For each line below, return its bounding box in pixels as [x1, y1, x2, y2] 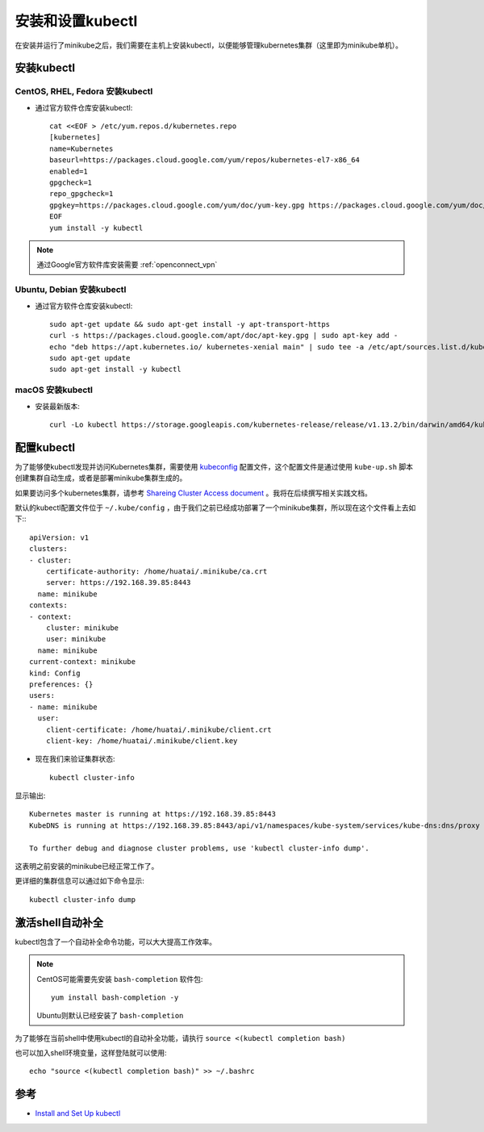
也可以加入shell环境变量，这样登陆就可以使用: [15, 1048, 167, 1058]
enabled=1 [49, 166, 88, 176]
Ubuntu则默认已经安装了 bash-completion [36, 1011, 184, 1021]
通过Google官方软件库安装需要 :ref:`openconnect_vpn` [36, 260, 218, 269]
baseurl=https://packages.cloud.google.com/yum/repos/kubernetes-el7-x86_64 [49, 156, 361, 165]
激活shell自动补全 [15, 916, 104, 929]
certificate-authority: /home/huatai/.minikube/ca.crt [45, 567, 268, 576]
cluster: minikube [45, 624, 119, 633]
